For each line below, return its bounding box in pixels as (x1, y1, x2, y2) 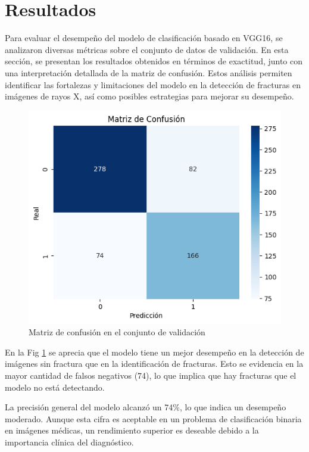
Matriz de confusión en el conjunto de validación (29, 326, 205, 338)
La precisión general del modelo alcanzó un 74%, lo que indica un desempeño (5, 401, 286, 413)
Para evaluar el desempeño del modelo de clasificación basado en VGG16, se (5, 32, 283, 44)
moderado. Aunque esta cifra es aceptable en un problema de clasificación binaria (5, 412, 302, 425)
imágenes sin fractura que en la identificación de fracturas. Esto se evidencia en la (5, 357, 304, 370)
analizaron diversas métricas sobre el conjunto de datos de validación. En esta (5, 43, 289, 55)
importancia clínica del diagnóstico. (5, 435, 134, 448)
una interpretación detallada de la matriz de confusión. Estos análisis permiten (5, 66, 292, 79)
